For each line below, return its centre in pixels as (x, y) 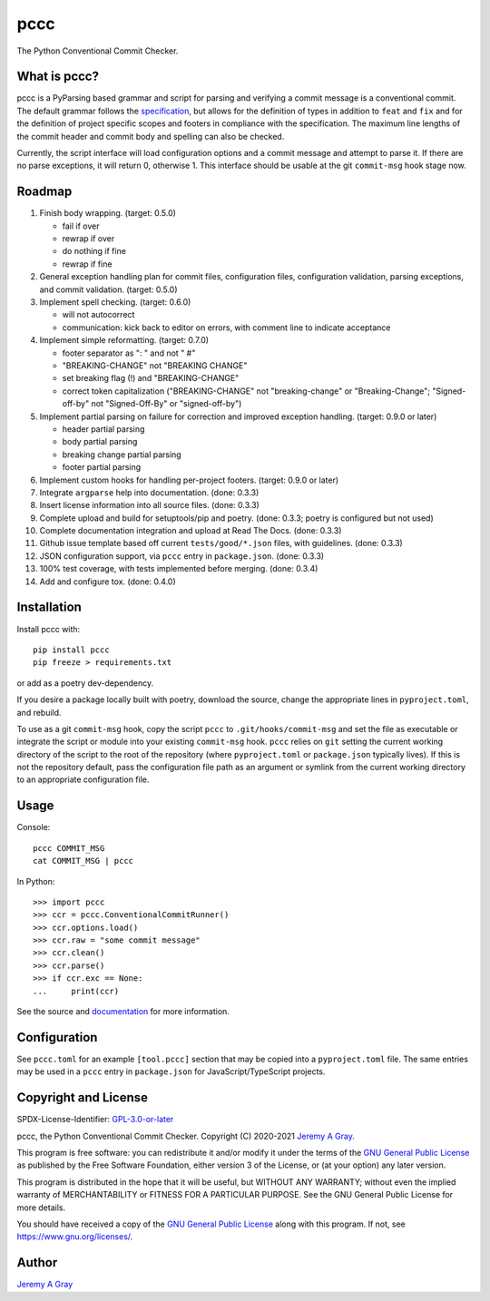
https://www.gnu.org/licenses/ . (75, 1237)
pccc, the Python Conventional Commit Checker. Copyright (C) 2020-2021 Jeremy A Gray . (186, 1136)
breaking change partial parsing (122, 455)
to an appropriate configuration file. (83, 779)
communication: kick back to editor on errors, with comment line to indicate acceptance (226, 328)
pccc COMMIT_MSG (69, 848)
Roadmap (44, 192)
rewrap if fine (87, 264)
